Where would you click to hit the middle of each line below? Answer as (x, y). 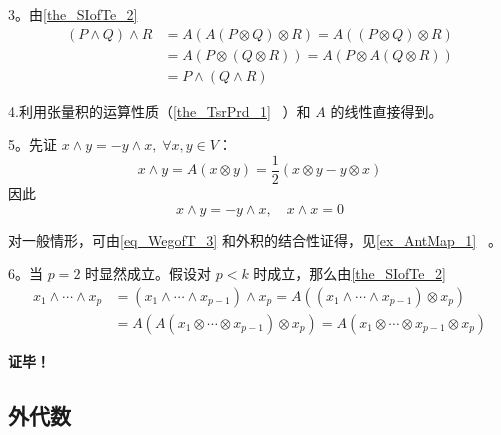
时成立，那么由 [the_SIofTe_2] (349, 273)
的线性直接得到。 (386, 110)
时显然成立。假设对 (148, 273)
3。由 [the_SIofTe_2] (73, 14)
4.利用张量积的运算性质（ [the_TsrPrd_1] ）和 (159, 110)
